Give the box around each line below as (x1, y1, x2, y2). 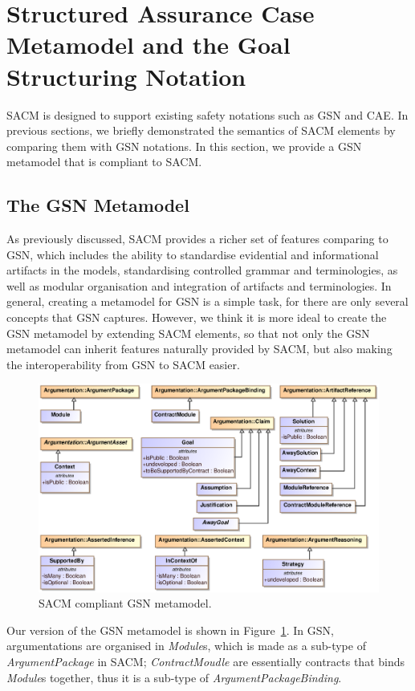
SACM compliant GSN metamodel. (39, 595, 212, 612)
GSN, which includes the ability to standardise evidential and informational (6, 246, 379, 262)
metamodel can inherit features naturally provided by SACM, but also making (6, 340, 393, 357)
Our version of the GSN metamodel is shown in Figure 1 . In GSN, (6, 621, 334, 638)
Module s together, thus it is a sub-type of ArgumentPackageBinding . (6, 669, 342, 685)
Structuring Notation (6, 59, 246, 92)
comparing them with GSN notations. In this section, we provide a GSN (6, 137, 362, 154)
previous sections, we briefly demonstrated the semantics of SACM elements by (6, 122, 396, 139)
